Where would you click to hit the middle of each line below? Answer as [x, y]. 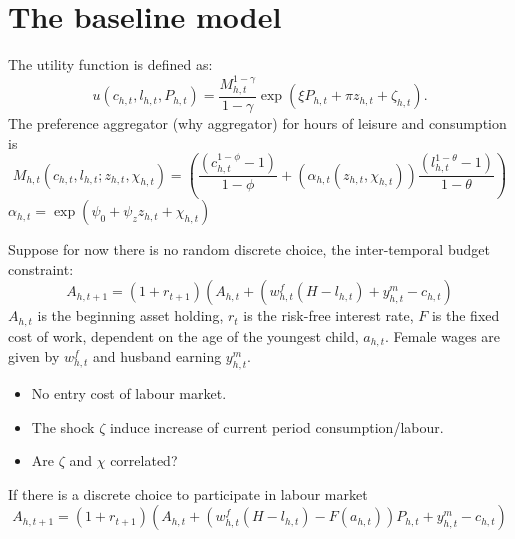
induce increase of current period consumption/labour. [276, 426]
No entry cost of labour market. [129, 393]
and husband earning [157, 356]
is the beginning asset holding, [130, 315]
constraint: [41, 268]
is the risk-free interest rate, [328, 315]
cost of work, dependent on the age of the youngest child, [183, 335]
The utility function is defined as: [110, 64]
